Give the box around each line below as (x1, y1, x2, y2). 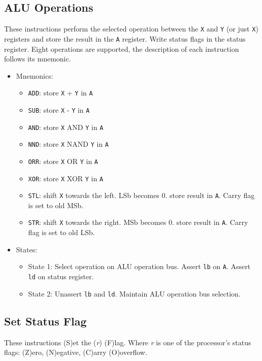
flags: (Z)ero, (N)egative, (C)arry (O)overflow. (4, 347, 147, 357)
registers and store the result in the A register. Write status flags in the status (4, 33, 246, 44)
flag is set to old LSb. (28, 227, 95, 238)
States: (16, 244, 38, 254)
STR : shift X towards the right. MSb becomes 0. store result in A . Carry (28, 217, 248, 227)
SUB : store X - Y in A (28, 104, 90, 115)
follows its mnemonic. (4, 53, 71, 64)
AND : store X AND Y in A (28, 121, 104, 132)
